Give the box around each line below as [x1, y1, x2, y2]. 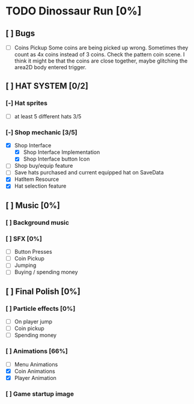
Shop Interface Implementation [23, 148, 100, 156]
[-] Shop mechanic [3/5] [5, 128, 77, 136]
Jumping [14, 262, 37, 269]
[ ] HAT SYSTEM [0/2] [5, 81, 88, 91]
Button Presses [14, 248, 52, 256]
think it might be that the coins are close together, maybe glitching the [14, 57, 188, 64]
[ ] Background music [5, 218, 70, 227]
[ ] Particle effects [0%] [5, 304, 76, 313]
